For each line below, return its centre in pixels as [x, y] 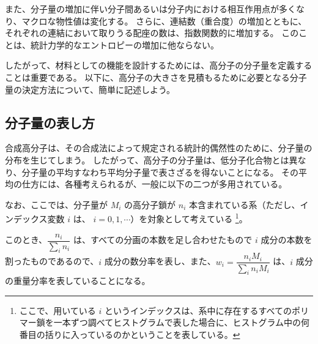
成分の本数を [287, 240]
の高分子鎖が [150, 204]
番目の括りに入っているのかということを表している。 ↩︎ [130, 335]
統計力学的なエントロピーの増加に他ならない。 [124, 44]
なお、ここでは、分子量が [56, 204]
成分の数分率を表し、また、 [160, 261]
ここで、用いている [57, 310]
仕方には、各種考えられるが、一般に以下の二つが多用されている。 [154, 184]
